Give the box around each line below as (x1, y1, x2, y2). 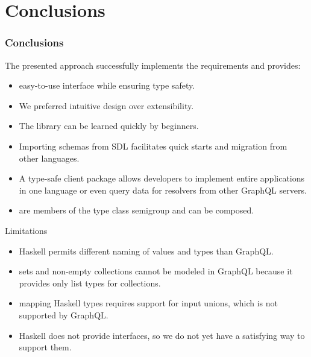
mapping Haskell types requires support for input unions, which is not (19, 297, 278, 309)
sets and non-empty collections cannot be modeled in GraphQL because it (19, 265, 293, 277)
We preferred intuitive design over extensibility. (19, 99, 194, 112)
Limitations (5, 224, 48, 236)
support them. (19, 341, 72, 353)
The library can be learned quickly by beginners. (19, 119, 199, 132)
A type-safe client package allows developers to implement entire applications (19, 172, 305, 185)
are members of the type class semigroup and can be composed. (19, 204, 254, 216)
